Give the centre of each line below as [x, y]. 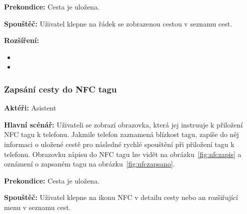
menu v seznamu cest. [37, 207]
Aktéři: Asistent [30, 108]
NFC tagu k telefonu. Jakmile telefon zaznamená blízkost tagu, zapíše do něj [121, 134]
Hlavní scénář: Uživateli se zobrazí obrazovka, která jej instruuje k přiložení [123, 124]
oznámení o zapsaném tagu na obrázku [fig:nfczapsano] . [89, 164]
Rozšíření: [21, 40]
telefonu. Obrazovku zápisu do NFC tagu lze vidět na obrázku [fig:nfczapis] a [123, 154]
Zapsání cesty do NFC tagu [60, 89]
